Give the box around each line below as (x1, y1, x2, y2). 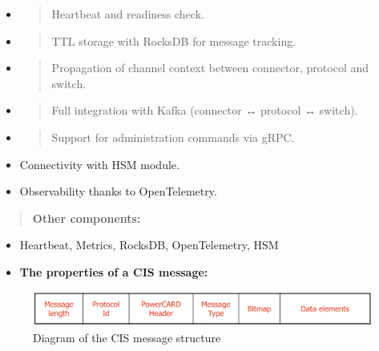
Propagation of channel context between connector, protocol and (51, 59, 369, 76)
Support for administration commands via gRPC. (51, 128, 295, 145)
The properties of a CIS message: (19, 263, 208, 280)
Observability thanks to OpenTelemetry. (19, 183, 217, 200)
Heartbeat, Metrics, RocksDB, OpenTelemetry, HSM (19, 236, 279, 253)
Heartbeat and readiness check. (51, 6, 204, 22)
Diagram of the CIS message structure (33, 329, 221, 346)
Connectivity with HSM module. (19, 155, 179, 172)
